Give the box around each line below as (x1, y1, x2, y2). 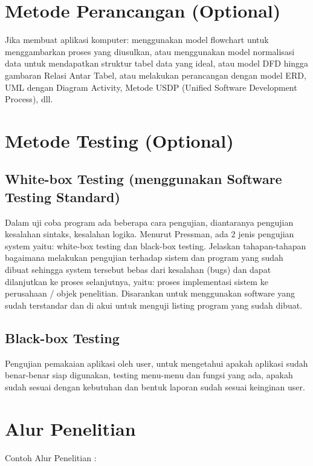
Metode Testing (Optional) (5, 128, 234, 153)
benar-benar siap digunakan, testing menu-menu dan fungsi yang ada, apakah (5, 369, 293, 381)
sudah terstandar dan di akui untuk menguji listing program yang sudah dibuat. (5, 298, 303, 311)
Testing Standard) (5, 187, 120, 206)
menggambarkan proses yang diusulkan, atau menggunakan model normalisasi (5, 45, 295, 57)
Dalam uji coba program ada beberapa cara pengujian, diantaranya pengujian (5, 215, 294, 228)
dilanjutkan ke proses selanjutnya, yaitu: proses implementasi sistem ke (5, 275, 268, 287)
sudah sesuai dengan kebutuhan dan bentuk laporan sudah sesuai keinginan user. (5, 380, 305, 393)
